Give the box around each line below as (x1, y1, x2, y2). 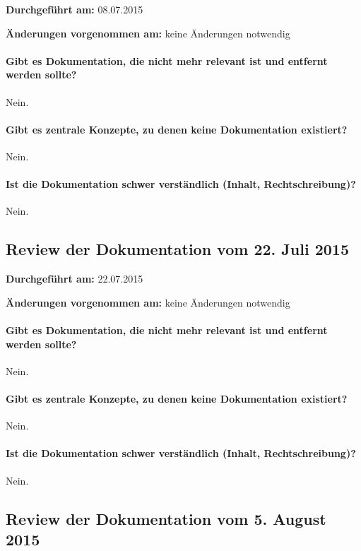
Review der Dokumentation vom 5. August (6, 507, 326, 529)
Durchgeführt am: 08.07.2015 (6, 2, 143, 16)
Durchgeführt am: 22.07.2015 (6, 271, 143, 286)
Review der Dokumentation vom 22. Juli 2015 (6, 238, 349, 260)
